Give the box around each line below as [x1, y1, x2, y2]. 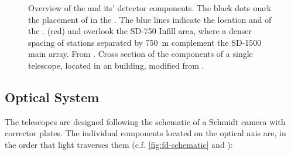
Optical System [5, 87, 100, 106]
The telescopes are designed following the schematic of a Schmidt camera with [5, 115, 286, 127]
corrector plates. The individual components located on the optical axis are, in [5, 127, 286, 139]
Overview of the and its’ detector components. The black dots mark [28, 2, 272, 14]
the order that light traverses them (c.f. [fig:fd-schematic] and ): [5, 138, 233, 150]
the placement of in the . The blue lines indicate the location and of [28, 13, 272, 25]
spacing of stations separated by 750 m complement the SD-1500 [28, 36, 262, 48]
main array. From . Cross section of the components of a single [28, 48, 253, 60]
